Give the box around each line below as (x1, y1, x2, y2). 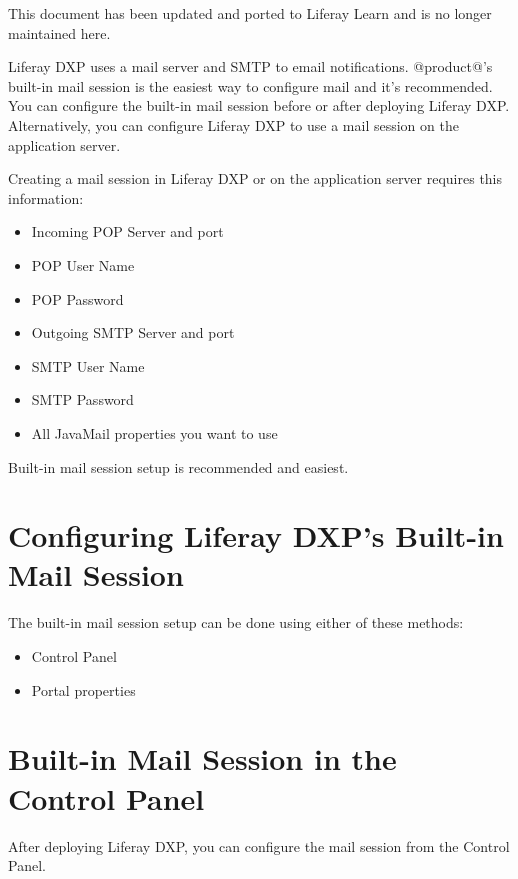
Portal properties (31, 679, 136, 700)
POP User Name (31, 254, 135, 275)
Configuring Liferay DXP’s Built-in (8, 515, 504, 556)
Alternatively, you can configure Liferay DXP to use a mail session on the (8, 114, 459, 135)
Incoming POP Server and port (31, 221, 224, 242)
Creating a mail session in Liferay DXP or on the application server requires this (8, 168, 503, 189)
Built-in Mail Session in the (8, 738, 397, 779)
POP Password (31, 288, 124, 309)
